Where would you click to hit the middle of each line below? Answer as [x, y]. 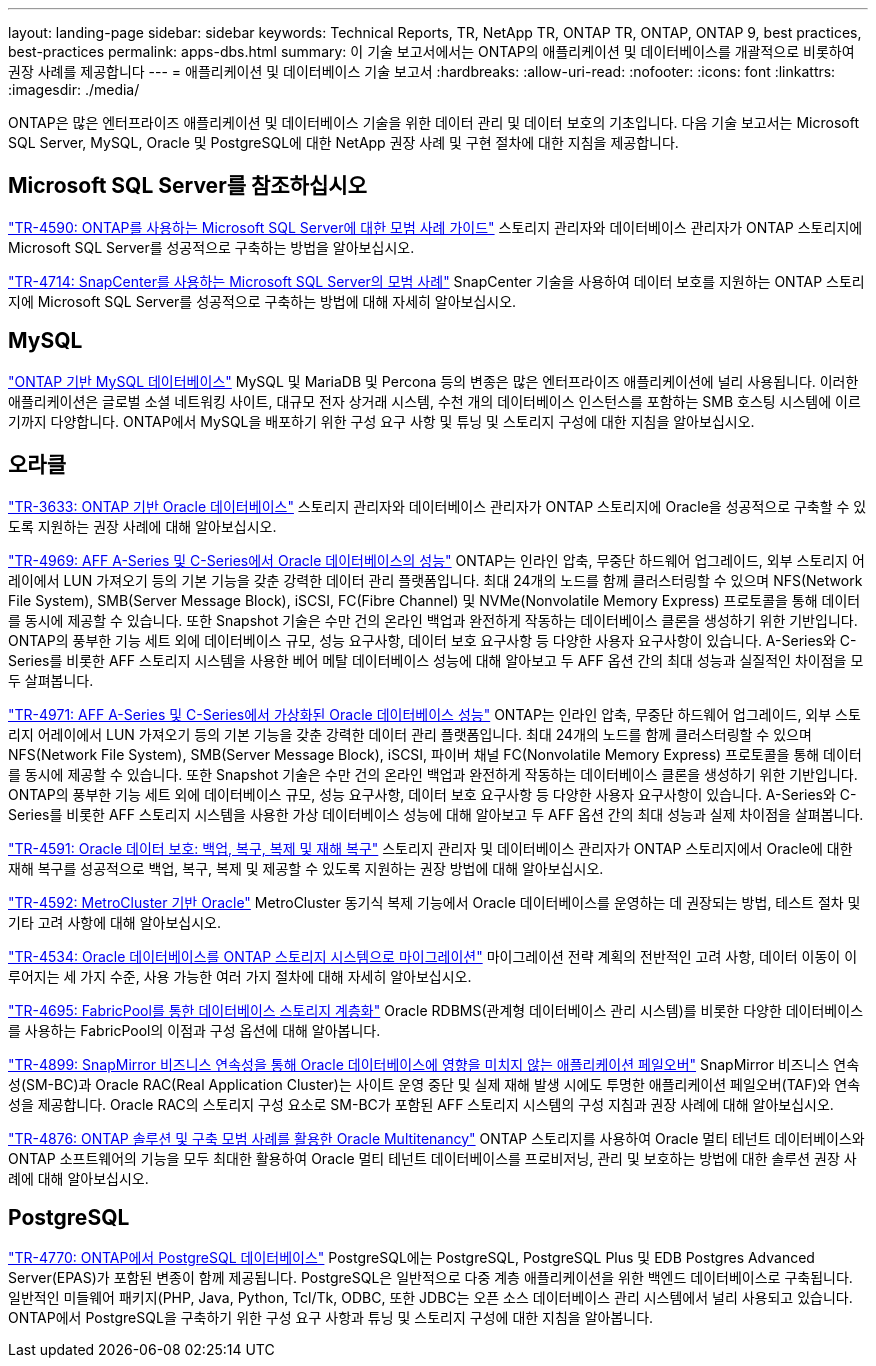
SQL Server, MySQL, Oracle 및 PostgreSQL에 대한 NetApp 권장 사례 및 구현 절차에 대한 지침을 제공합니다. [343, 142]
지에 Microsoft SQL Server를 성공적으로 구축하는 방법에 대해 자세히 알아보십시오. [262, 301]
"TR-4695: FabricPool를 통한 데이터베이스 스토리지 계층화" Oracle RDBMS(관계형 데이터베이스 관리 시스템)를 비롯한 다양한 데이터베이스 [436, 1010]
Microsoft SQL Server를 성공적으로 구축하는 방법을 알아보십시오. [211, 247]
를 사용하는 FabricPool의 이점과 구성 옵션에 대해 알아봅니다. [194, 1030]
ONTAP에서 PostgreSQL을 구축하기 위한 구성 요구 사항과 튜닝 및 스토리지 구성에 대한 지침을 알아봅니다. [331, 1318]
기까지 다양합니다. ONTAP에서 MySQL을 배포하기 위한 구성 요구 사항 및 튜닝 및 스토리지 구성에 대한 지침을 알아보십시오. [381, 421]
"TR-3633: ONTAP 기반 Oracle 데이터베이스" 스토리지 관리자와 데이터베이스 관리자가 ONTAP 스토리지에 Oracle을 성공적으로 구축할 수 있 [437, 506]
